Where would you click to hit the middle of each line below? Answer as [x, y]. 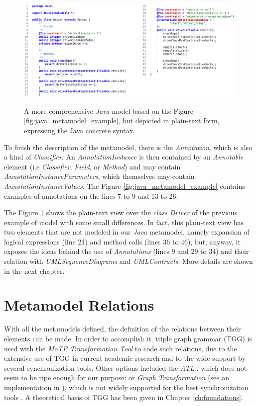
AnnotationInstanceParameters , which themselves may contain [99, 176]
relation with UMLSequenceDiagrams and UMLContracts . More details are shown [128, 261]
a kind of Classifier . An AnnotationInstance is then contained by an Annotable [124, 157]
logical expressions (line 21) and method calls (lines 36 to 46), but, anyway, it [122, 241]
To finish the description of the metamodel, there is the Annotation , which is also [128, 147]
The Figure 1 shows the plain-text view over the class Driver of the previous [121, 212]
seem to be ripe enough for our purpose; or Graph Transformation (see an [117, 377]
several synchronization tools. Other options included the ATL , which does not [126, 367]
